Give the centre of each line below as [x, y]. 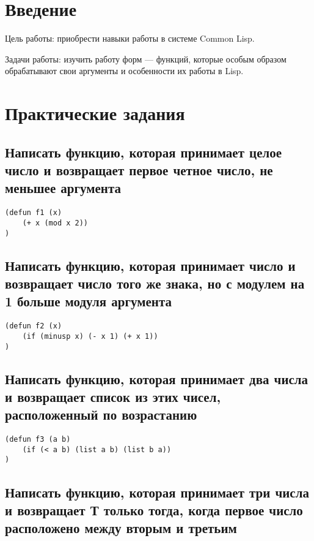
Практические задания [95, 113]
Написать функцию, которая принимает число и [150, 265]
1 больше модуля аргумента [88, 301]
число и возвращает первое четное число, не [139, 170]
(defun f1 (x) [34, 213]
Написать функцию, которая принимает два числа [157, 378]
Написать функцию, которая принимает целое [144, 152]
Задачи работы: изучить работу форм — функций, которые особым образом [146, 59]
